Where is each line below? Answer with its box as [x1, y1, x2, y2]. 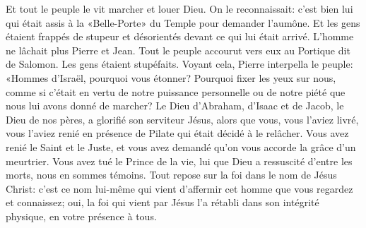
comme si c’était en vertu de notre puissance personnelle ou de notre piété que [6, 84, 346, 99]
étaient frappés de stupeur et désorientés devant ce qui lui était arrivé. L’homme [6, 29, 354, 44]
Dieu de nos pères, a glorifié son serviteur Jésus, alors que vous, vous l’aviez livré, [6, 112, 359, 126]
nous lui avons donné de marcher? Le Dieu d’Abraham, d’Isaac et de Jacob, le [6, 98, 344, 113]
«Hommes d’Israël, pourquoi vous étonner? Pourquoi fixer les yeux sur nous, [6, 70, 336, 85]
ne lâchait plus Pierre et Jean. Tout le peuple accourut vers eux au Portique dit [6, 42, 350, 57]
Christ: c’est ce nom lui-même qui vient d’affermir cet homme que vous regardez [6, 181, 353, 196]
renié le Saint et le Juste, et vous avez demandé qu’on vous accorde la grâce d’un [6, 139, 356, 154]
